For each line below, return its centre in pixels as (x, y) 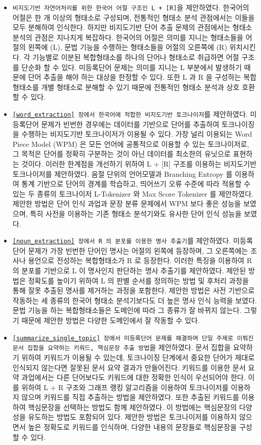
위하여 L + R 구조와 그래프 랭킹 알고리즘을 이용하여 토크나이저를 (125, 387)
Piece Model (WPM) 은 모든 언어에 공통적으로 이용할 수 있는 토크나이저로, (131, 144)
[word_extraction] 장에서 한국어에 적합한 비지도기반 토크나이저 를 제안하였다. (130, 114)
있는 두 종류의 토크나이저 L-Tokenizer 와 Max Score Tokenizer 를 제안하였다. (133, 193)
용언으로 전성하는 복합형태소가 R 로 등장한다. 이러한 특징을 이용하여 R (140, 260)
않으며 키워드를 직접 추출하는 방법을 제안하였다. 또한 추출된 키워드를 (130, 397)
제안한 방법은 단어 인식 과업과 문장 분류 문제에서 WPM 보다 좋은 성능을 (127, 203)
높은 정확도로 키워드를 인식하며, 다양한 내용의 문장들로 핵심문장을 (133, 427)
